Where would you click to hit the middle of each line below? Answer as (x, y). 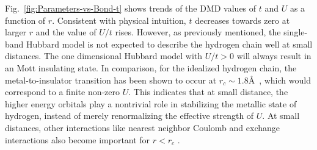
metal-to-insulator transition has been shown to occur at (111, 80)
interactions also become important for (78, 139)
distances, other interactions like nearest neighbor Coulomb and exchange (143, 127)
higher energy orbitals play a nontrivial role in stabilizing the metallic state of (151, 103)
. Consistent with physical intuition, (119, 20)
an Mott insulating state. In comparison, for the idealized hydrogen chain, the (151, 67)
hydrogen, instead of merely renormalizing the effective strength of (129, 116)
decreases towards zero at (242, 20)
